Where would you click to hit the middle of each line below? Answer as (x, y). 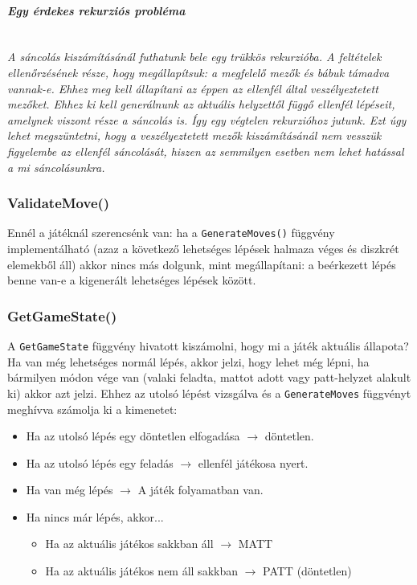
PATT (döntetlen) (307, 571)
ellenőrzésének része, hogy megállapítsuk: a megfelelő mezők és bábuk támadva (198, 72)
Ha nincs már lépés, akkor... (95, 516)
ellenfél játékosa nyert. (253, 462)
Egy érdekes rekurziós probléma (96, 10)
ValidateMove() (59, 203)
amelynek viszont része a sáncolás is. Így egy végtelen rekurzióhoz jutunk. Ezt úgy (207, 119)
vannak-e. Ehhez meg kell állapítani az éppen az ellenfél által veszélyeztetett (193, 88)
